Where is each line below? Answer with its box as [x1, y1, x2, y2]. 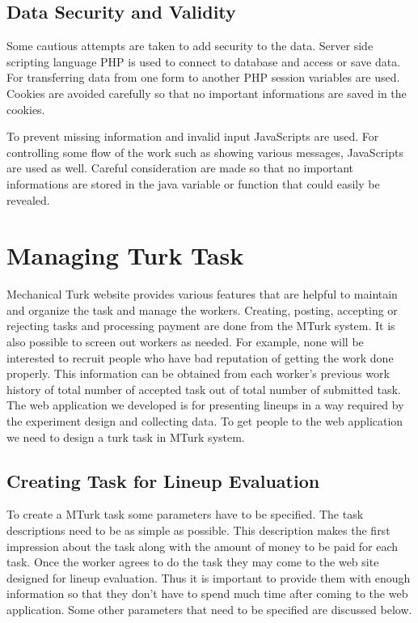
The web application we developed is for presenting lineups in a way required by [6, 396, 404, 413]
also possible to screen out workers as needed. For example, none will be [6, 333, 364, 350]
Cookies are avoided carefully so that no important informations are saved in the [6, 84, 407, 101]
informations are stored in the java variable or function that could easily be [6, 175, 380, 192]
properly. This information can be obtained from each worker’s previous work [6, 365, 390, 382]
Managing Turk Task [6, 239, 244, 272]
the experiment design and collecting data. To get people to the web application [6, 413, 403, 430]
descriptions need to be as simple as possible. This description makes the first [6, 522, 391, 538]
